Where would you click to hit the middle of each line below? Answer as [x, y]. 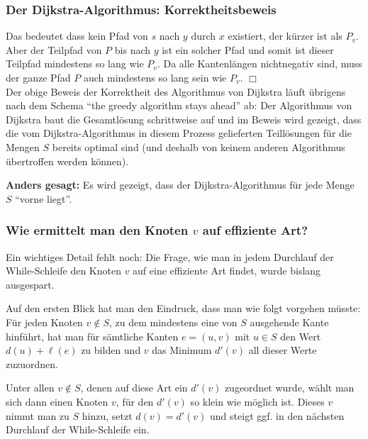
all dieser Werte [283, 350]
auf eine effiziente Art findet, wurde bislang [227, 271]
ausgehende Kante [289, 322]
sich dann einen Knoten [57, 401]
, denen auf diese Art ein [134, 388]
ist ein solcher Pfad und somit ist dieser [248, 49]
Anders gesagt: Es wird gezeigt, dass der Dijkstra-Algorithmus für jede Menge [180, 185]
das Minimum [182, 350]
